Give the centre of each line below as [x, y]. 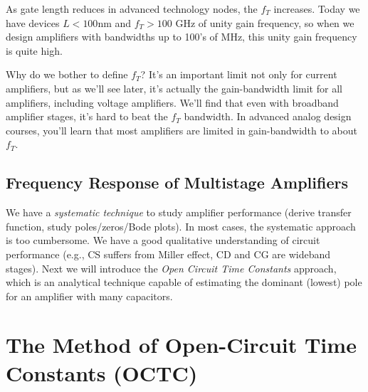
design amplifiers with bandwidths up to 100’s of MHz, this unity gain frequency [182, 37]
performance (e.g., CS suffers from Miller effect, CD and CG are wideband [168, 254]
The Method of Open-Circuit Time [181, 345]
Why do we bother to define [67, 74]
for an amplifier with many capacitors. [89, 296]
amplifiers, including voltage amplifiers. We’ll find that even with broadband [172, 102]
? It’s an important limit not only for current [239, 74]
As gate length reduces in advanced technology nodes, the [132, 9]
